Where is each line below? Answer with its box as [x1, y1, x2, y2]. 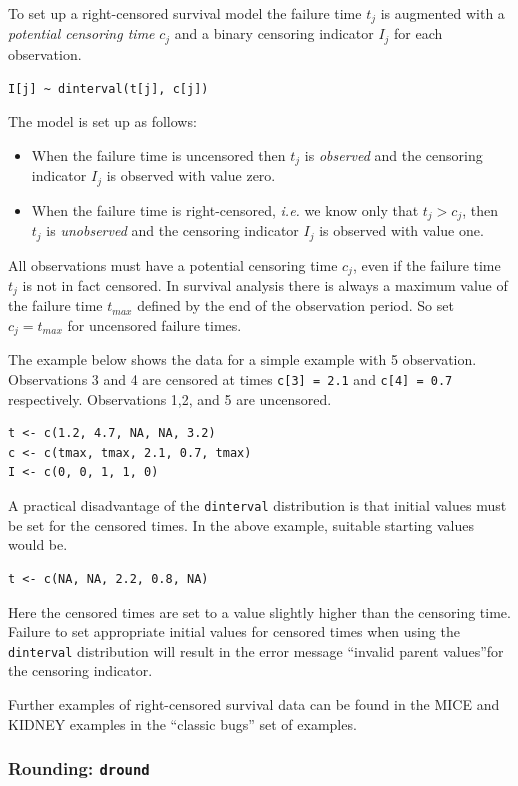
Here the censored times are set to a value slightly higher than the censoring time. [8, 601, 511, 622]
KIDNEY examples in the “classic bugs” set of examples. [8, 713, 357, 734]
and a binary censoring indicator [174, 23, 374, 44]
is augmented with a [380, 3, 505, 23]
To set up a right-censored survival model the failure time [8, 3, 362, 23]
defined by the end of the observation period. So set [137, 295, 454, 316]
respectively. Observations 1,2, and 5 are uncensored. [8, 388, 332, 409]
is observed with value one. [319, 220, 484, 241]
